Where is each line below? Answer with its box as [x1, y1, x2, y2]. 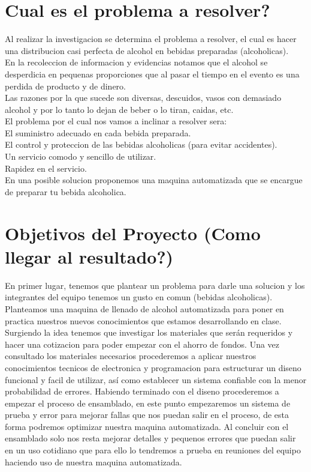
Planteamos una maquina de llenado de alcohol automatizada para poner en [5, 302, 284, 315]
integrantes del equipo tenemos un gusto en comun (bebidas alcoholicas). [5, 291, 273, 303]
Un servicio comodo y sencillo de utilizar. [5, 150, 156, 163]
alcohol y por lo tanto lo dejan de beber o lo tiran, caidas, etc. [5, 103, 234, 115]
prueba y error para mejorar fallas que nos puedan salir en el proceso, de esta [5, 408, 289, 421]
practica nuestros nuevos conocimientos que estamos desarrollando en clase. [5, 314, 282, 327]
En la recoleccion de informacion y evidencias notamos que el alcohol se [5, 56, 268, 68]
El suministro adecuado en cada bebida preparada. [5, 126, 191, 139]
